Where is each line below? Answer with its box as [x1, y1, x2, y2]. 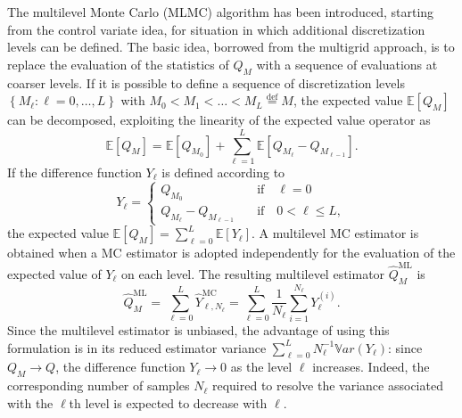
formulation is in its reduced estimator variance [7, 338, 267, 357]
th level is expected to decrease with [69, 393, 268, 412]
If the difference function [7, 162, 142, 181]
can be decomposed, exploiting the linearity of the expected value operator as [7, 111, 431, 129]
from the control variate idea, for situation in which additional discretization [7, 20, 425, 38]
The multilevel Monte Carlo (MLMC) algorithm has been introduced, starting [7, 3, 434, 20]
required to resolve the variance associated [211, 376, 443, 395]
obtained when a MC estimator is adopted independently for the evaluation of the [7, 243, 456, 262]
